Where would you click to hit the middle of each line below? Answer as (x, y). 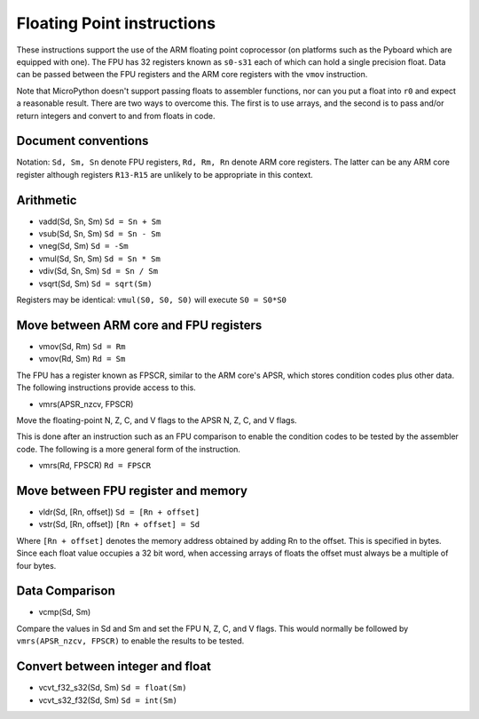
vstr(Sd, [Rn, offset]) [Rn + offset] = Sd (119, 524)
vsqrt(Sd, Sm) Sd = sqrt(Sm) (95, 284)
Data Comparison (66, 591)
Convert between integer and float (114, 667)
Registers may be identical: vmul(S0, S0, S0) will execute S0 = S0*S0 (152, 300)
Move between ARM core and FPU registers (139, 325)
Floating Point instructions (116, 23)
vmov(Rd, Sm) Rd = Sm (82, 359)
